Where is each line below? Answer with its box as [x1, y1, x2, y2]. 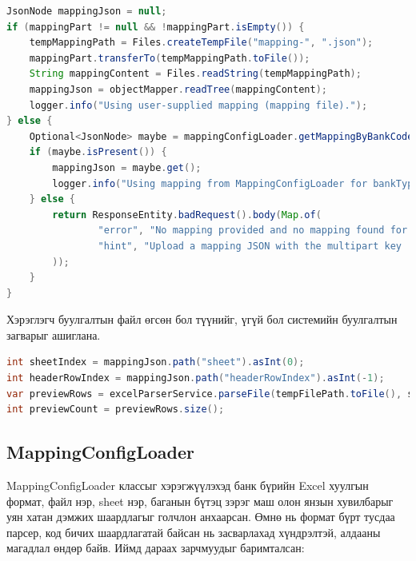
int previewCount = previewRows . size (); [6, 404, 225, 416]
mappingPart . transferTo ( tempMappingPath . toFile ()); [29, 52, 310, 64]
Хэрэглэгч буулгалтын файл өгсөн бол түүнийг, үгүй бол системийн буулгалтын [6, 311, 398, 328]
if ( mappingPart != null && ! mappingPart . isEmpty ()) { [6, 21, 305, 33]
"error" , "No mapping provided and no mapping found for [98, 225, 408, 237]
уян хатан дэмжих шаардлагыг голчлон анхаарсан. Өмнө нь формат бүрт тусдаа [6, 508, 395, 525]
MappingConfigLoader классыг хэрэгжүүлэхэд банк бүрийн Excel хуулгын [6, 477, 369, 494]
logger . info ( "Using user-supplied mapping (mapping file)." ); [29, 99, 368, 111]
